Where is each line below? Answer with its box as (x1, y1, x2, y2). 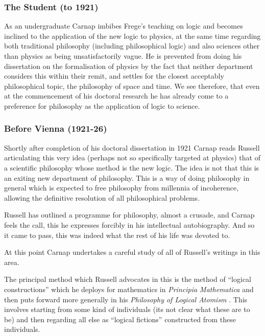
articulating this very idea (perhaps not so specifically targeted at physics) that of (4, 152, 260, 163)
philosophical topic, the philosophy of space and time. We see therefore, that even (4, 80, 260, 91)
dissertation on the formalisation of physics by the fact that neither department (4, 60, 253, 71)
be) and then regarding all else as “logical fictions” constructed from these (4, 314, 236, 324)
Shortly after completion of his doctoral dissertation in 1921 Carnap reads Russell (4, 142, 260, 153)
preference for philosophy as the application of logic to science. (4, 100, 200, 111)
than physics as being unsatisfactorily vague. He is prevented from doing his (4, 51, 242, 61)
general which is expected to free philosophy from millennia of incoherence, (4, 182, 239, 193)
